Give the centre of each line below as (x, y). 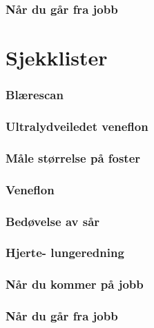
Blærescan (35, 95)
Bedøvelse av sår (53, 221)
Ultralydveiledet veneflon (77, 126)
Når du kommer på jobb (75, 284)
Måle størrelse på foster (73, 157)
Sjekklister (57, 58)
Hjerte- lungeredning (65, 253)
